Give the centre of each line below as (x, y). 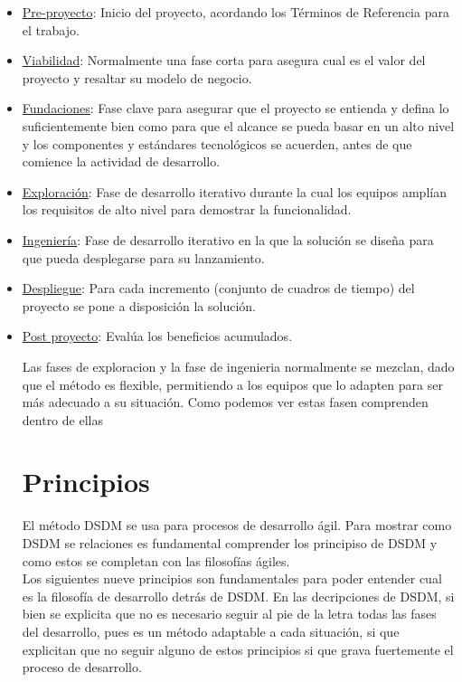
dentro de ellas (62, 419)
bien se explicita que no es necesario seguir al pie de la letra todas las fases (229, 614)
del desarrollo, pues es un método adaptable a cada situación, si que (211, 631)
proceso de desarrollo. (82, 667)
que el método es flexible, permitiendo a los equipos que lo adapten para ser (232, 384)
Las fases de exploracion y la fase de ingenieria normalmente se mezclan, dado (238, 366)
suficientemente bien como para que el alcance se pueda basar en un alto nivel (238, 125)
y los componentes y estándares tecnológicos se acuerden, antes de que (217, 143)
